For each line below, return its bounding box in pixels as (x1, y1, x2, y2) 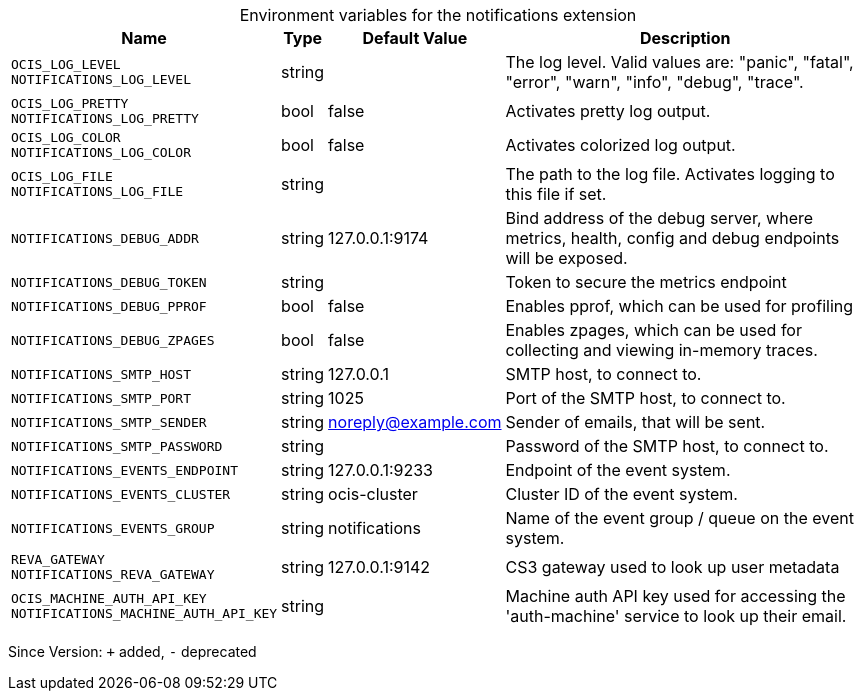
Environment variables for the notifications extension (239, 5, 637, 25)
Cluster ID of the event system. (505, 484, 738, 504)
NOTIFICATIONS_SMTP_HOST (11, 366, 192, 382)
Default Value (362, 28, 468, 48)
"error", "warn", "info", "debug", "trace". (505, 72, 804, 92)
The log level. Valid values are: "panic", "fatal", (505, 52, 854, 72)
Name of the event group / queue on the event (505, 508, 854, 528)
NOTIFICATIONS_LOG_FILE (11, 184, 184, 199)
